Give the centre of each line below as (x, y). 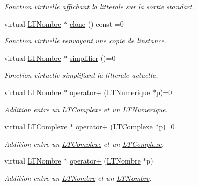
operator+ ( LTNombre (105, 161)
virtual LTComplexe (36, 126)
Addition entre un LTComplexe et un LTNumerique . (86, 109)
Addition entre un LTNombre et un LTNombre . (78, 178)
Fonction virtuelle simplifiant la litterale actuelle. (81, 75)
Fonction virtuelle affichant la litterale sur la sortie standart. (99, 6)
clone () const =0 (96, 23)
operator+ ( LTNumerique (110, 92)
